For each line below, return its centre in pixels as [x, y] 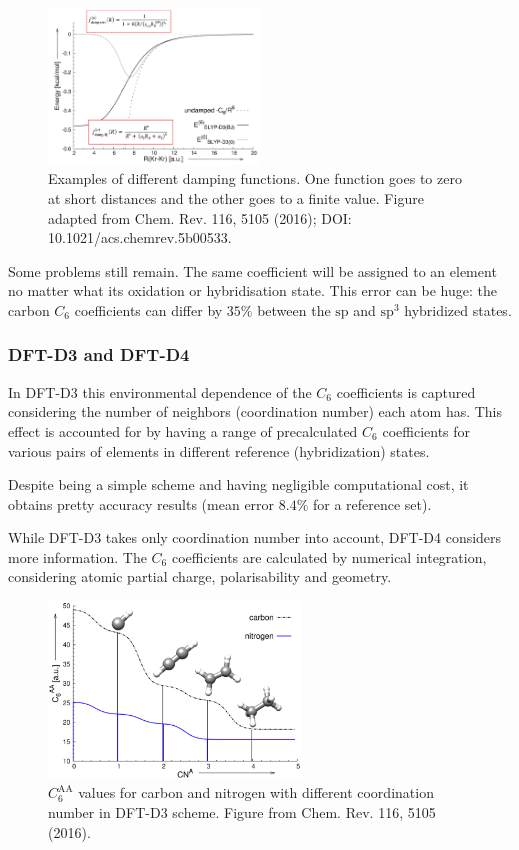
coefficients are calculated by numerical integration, [329, 556]
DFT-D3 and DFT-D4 [99, 354]
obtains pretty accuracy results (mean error [141, 503]
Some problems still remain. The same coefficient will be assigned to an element [252, 270]
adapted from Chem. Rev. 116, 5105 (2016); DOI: [200, 217]
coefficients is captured [406, 391]
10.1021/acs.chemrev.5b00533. [140, 237]
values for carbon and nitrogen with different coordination [256, 792]
